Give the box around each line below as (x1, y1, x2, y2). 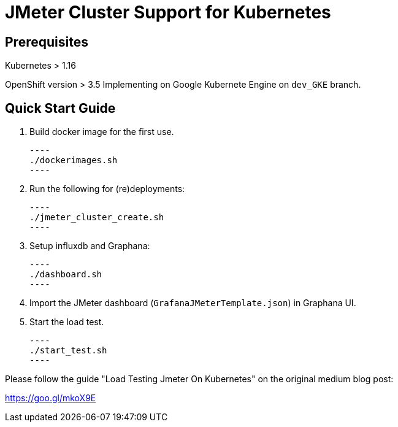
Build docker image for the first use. (29, 126, 174, 137)
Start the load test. (29, 317, 104, 328)
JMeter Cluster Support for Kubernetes (5, 2, 331, 23)
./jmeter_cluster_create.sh (29, 212, 164, 223)
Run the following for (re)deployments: (29, 183, 185, 194)
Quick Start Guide (5, 100, 116, 116)
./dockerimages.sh (29, 155, 118, 166)
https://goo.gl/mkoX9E (5, 393, 96, 404)
